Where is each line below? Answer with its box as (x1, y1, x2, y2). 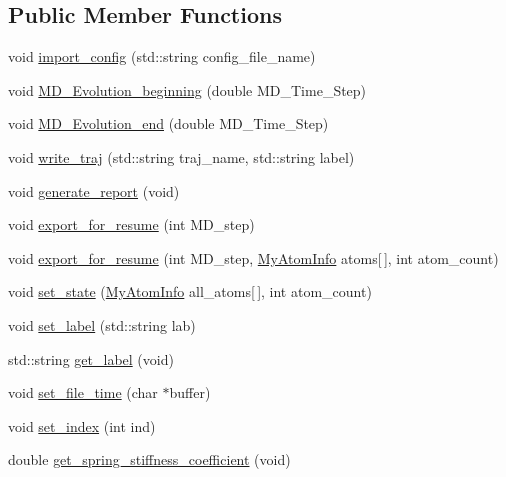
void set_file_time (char (8, 382, 158, 403)
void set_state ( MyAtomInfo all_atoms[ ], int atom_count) (8, 281, 372, 302)
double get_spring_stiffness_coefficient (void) (8, 449, 291, 470)
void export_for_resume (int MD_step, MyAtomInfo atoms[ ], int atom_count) (8, 247, 499, 268)
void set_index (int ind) (8, 415, 156, 436)
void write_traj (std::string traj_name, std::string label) (8, 146, 355, 167)
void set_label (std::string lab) (8, 314, 196, 335)
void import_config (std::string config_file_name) (8, 46, 316, 67)
